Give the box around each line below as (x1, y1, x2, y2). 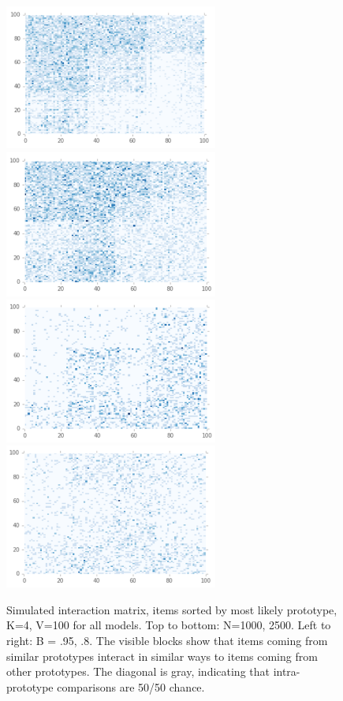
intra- (273, 663, 300, 680)
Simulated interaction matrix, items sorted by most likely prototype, (6, 601, 337, 617)
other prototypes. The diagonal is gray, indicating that (6, 663, 270, 680)
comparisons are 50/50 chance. (57, 678, 205, 695)
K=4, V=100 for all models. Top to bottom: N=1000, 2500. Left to (6, 617, 331, 633)
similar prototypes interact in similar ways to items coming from (6, 647, 318, 664)
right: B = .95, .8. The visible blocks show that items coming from (6, 632, 328, 648)
